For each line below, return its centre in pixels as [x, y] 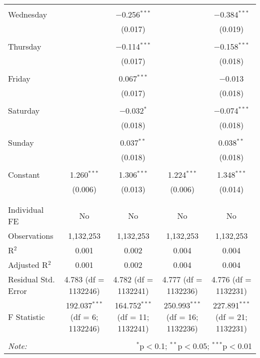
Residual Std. [31, 279]
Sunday [21, 142]
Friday [19, 78]
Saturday [24, 110]
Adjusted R [28, 265]
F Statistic [26, 317]
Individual [26, 210]
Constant [24, 174]
